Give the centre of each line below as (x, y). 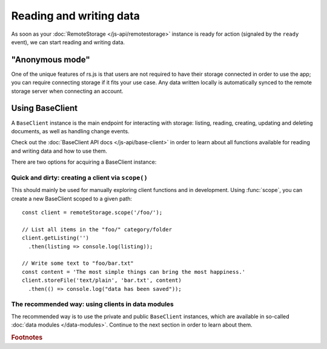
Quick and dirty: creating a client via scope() (79, 178)
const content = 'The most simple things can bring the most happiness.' (134, 272)
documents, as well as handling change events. (70, 131)
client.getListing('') (56, 238)
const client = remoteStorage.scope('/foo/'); (92, 213)
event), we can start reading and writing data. (68, 42)
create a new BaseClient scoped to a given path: (72, 198)
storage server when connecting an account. (67, 91)
